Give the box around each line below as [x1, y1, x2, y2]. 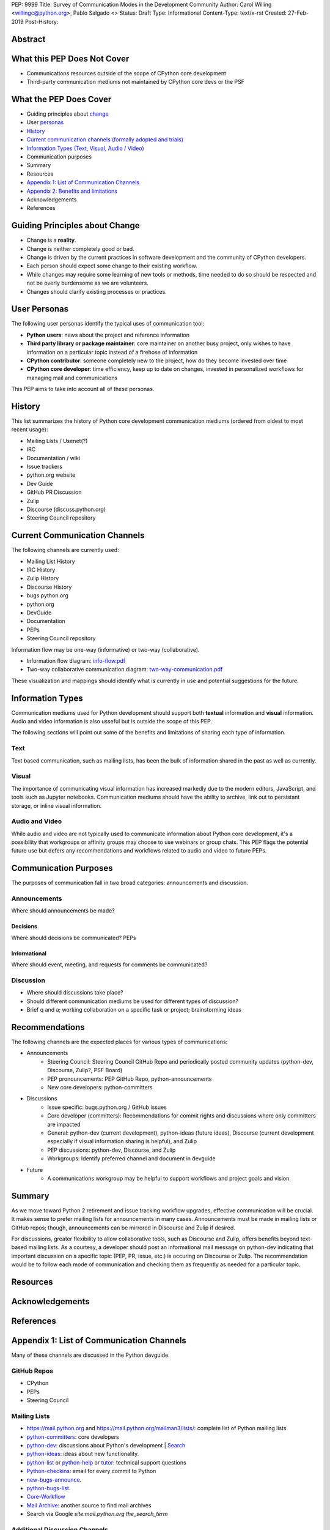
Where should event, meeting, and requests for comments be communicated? [11, 961, 208, 968]
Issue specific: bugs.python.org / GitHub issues [47, 1103, 167, 1111]
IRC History [26, 566, 56, 573]
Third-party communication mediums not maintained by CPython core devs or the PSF [26, 78, 244, 86]
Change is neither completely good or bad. [26, 245, 134, 252]
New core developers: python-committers [47, 1084, 153, 1091]
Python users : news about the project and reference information [26, 331, 189, 338]
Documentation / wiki [26, 454, 81, 461]
